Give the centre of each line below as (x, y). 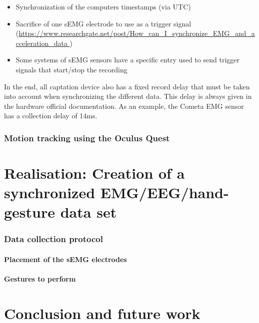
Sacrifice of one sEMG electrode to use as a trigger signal (103, 23)
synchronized (50, 192)
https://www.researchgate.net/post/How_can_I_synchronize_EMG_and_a (137, 33)
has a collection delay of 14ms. (51, 116)
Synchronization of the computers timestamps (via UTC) (103, 6)
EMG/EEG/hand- (164, 192)
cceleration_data (41, 43)
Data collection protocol (53, 239)
